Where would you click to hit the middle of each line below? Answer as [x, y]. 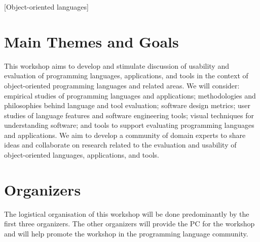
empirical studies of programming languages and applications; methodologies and [130, 95]
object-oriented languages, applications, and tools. [82, 155]
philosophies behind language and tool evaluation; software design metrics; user [127, 105]
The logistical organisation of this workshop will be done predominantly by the [127, 213]
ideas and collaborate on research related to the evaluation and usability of [120, 145]
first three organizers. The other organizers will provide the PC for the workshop [129, 224]
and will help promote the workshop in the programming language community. [126, 233]
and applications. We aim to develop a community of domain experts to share [125, 135]
